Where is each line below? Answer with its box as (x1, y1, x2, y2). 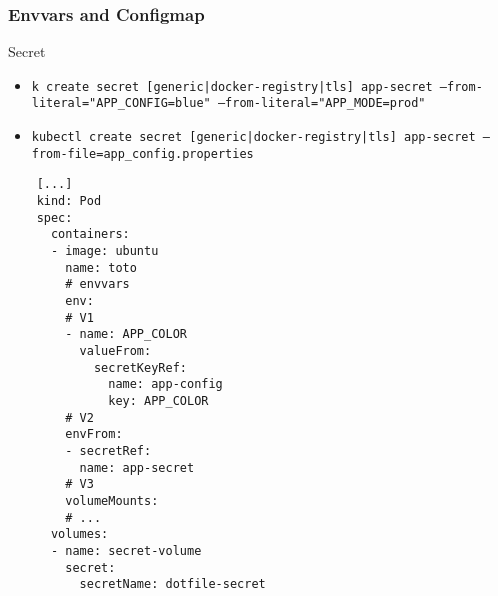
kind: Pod (36, 194, 102, 209)
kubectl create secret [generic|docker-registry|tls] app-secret (31, 130, 476, 145)
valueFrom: (79, 344, 152, 358)
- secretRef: (65, 443, 152, 458)
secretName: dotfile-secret (79, 577, 266, 592)
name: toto (65, 260, 137, 275)
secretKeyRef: (93, 360, 187, 375)
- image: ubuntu (50, 244, 159, 259)
